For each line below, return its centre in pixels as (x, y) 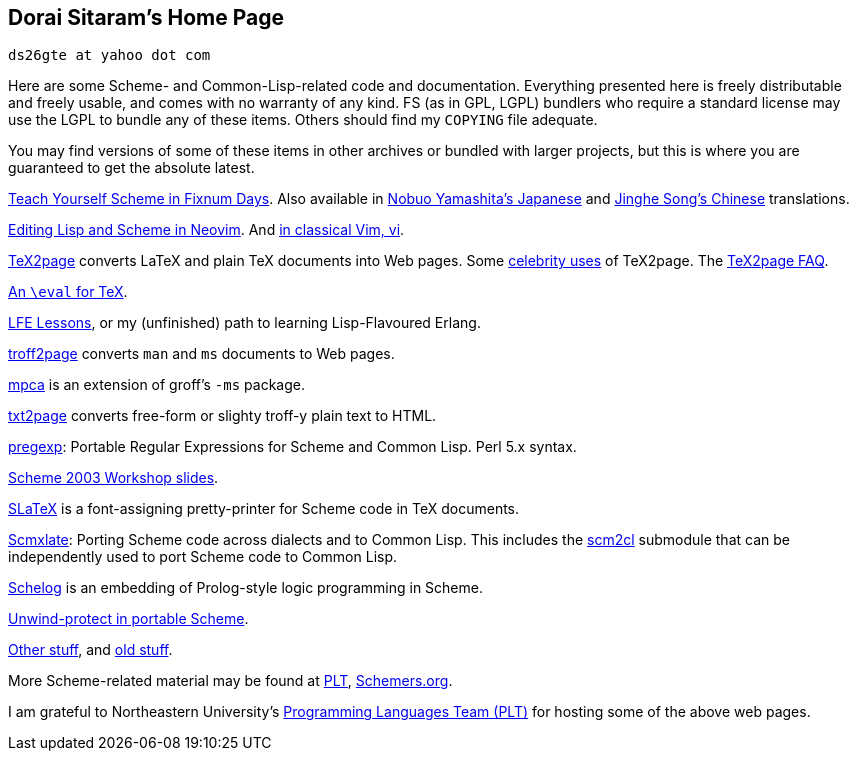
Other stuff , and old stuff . (90, 650)
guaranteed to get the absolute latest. (131, 168)
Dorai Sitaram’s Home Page (146, 17)
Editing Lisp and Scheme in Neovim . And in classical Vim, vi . (206, 230)
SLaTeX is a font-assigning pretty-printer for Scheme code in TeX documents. (264, 509)
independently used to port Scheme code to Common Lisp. (203, 557)
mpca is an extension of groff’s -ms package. (156, 385)
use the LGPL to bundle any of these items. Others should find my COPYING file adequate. (303, 120)
